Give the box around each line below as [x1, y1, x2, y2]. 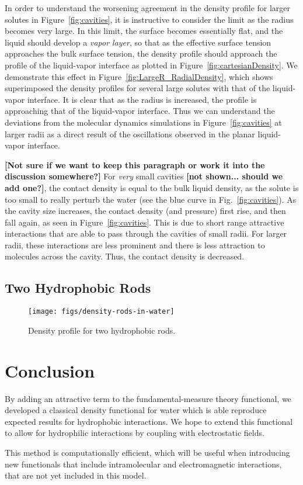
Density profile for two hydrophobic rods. [28, 324, 176, 336]
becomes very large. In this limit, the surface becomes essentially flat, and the [5, 25, 283, 37]
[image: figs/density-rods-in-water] [28, 307, 175, 316]
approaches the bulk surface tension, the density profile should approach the [5, 47, 277, 60]
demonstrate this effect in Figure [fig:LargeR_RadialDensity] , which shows [5, 70, 273, 82]
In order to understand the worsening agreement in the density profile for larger [5, 2, 291, 13]
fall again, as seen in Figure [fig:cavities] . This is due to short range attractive [5, 216, 284, 228]
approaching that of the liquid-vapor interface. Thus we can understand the [5, 105, 275, 117]
